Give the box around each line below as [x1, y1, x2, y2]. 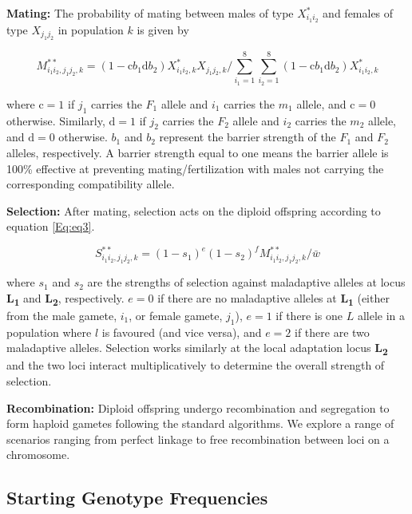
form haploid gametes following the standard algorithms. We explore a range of [6, 415, 394, 432]
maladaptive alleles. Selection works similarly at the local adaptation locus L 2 [6, 339, 388, 358]
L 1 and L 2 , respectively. [6, 289, 125, 308]
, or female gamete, [129, 306, 223, 323]
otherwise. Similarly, [6, 112, 105, 128]
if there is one [275, 306, 343, 323]
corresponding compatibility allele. [6, 176, 175, 192]
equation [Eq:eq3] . [6, 218, 95, 235]
